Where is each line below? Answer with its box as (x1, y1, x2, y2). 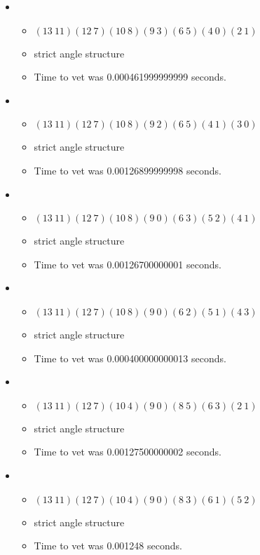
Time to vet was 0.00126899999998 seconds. (34, 163, 221, 177)
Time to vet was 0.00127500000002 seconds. (34, 444, 221, 459)
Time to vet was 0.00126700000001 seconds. (34, 256, 221, 271)
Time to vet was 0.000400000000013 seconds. (34, 350, 226, 365)
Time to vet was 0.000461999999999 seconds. (34, 69, 226, 84)
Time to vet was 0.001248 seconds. (34, 538, 182, 553)
